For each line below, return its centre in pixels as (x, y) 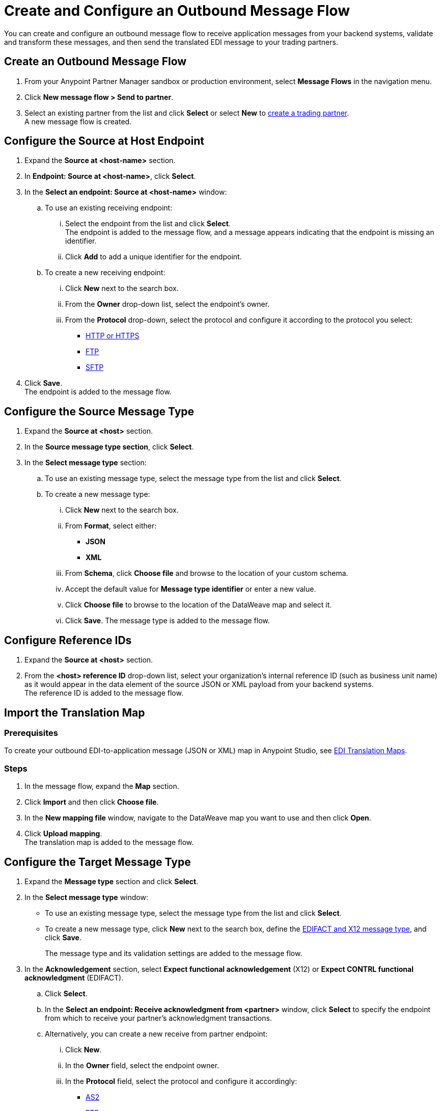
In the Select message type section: (86, 463)
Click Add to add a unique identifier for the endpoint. (154, 257)
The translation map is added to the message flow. (109, 842)
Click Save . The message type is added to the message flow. (168, 621)
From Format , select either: (111, 526)
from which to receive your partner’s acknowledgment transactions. (158, 1018)
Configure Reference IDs (68, 640)
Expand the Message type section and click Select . (112, 881)
